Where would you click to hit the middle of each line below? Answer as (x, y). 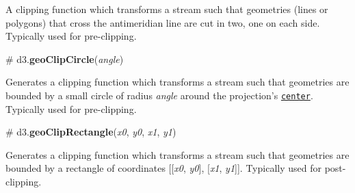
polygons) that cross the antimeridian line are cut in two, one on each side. (163, 22)
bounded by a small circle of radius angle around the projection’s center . (159, 95)
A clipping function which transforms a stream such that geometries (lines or (167, 9)
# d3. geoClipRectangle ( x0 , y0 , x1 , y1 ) (91, 132)
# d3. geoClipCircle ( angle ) (65, 59)
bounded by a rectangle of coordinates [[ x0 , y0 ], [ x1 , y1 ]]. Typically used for (163, 168)
